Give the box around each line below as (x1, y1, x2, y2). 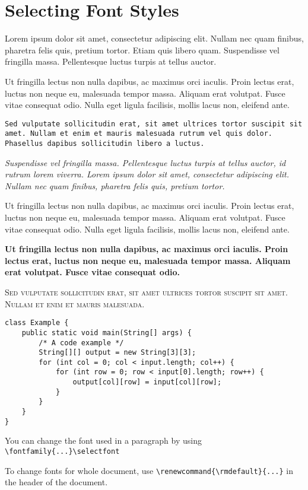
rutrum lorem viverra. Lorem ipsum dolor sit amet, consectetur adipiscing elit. (5, 168, 290, 180)
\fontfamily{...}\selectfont (5, 447, 120, 456)
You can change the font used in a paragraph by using (5, 434, 202, 447)
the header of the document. (5, 476, 108, 488)
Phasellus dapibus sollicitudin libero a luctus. (5, 139, 205, 148)
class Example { (5, 319, 69, 327)
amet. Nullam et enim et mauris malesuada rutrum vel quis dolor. (5, 129, 273, 138)
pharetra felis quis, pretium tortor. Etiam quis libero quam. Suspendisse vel (5, 43, 280, 56)
